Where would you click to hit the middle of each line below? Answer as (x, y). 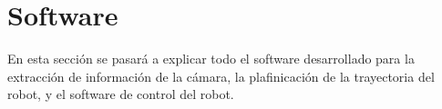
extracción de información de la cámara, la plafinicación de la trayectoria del (221, 76)
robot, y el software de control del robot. (121, 94)
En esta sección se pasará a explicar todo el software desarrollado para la (211, 59)
